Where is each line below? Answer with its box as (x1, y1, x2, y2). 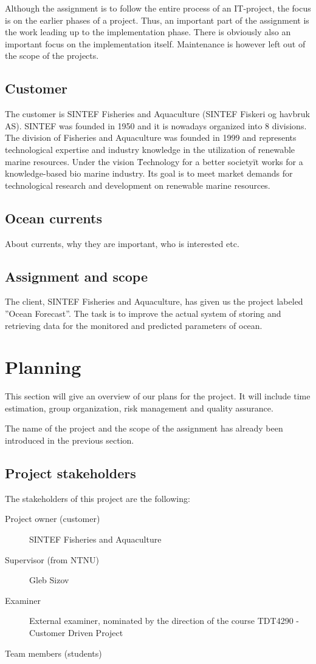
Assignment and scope (5, 266, 148, 285)
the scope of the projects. (5, 49, 99, 62)
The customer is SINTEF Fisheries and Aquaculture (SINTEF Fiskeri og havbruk (5, 107, 310, 120)
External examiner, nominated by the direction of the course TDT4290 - (29, 614, 299, 627)
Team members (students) (5, 646, 102, 659)
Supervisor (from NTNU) (5, 553, 99, 566)
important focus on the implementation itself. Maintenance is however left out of (5, 37, 306, 50)
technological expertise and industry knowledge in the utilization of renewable (5, 143, 295, 155)
